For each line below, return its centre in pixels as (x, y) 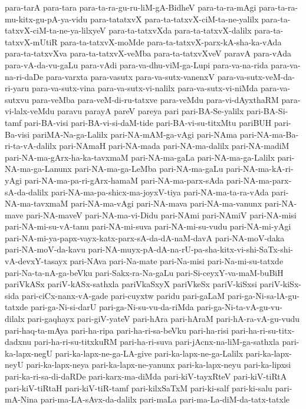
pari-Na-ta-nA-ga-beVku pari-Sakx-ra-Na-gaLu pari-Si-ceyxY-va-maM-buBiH (144, 272)
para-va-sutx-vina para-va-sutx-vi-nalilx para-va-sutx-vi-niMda (145, 88)
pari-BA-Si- (267, 111)
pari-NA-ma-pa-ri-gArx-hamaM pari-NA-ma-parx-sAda (124, 180)
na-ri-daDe (24, 76)
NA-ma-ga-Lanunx (38, 169)
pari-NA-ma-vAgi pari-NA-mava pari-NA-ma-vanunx (166, 203)
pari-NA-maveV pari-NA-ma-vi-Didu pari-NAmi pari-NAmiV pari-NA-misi (161, 215)
